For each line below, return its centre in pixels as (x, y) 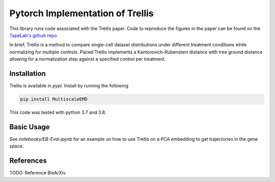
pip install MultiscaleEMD (54, 99)
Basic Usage (30, 127)
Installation (28, 73)
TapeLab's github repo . (34, 35)
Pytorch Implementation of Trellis (81, 13)
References (28, 161)
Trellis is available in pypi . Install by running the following (69, 86)
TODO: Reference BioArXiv (37, 173)
